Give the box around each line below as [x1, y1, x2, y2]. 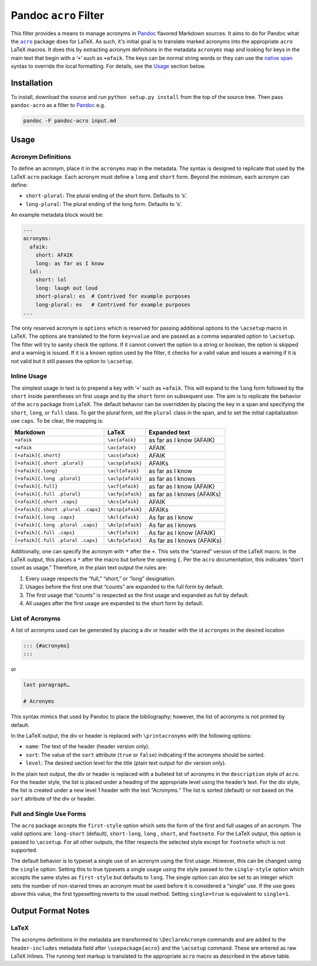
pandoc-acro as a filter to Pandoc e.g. [11, 102, 106, 109]
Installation [11, 78, 53, 88]
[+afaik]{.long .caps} [14, 514, 76, 520]
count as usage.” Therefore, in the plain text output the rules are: [11, 564, 167, 571]
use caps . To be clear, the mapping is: [11, 417, 104, 424]
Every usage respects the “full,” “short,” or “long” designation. [25, 575, 176, 582]
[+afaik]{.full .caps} [14, 530, 76, 536]
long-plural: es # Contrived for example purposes [35, 301, 191, 308]
